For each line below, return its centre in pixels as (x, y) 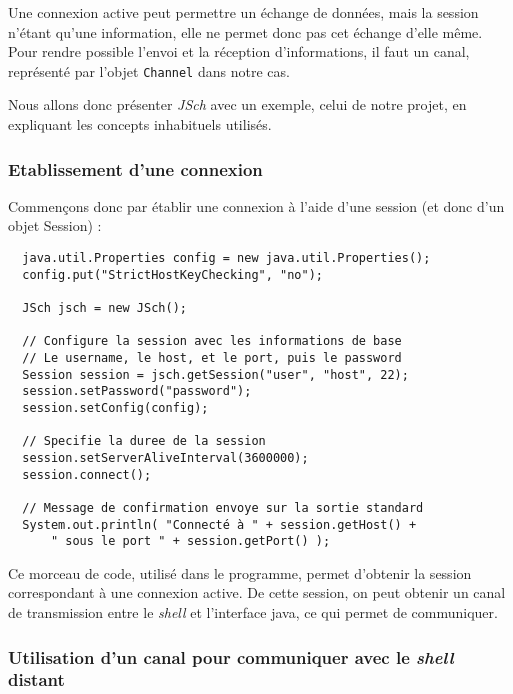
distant (36, 679)
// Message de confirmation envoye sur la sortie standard (223, 507)
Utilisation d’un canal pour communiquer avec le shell (231, 656)
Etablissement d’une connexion (135, 168)
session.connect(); (87, 474)
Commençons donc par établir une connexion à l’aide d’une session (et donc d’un (256, 205)
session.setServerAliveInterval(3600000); (165, 457)
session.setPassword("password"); (137, 391)
